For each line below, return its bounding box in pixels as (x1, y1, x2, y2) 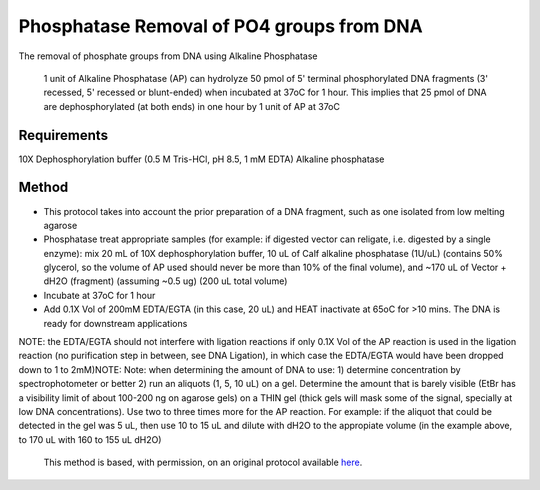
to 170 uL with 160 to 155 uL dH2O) (18, 433, 162, 445)
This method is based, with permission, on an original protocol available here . (43, 456, 363, 469)
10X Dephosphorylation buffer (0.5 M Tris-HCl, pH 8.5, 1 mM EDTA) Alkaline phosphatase (18, 153, 385, 165)
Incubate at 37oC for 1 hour (43, 289, 156, 301)
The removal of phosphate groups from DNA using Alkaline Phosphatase (18, 50, 319, 62)
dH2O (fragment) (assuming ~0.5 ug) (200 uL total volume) (43, 275, 288, 287)
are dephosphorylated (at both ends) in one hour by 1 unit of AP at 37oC (43, 100, 340, 112)
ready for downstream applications (43, 317, 188, 329)
